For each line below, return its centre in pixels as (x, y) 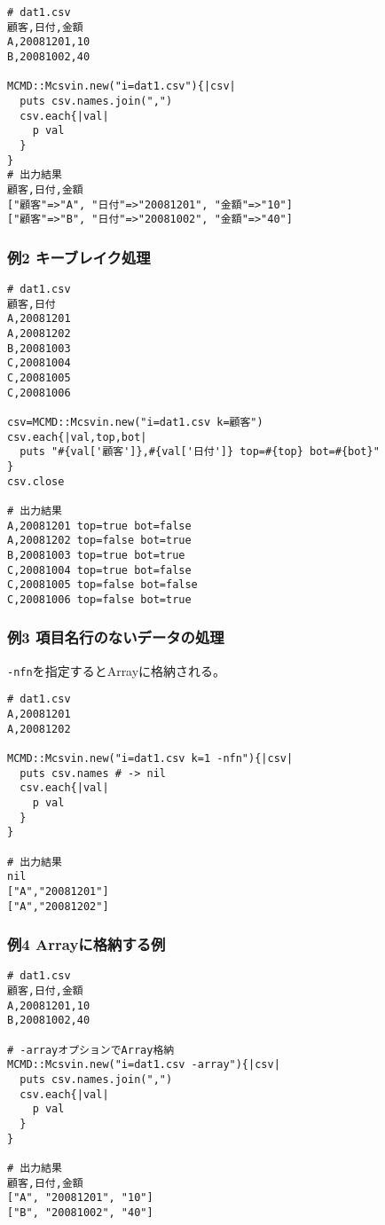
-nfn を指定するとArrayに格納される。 (117, 670)
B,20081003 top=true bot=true (96, 555)
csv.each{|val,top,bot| (77, 437)
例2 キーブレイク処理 (79, 257)
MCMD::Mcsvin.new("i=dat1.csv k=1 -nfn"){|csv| (150, 758)
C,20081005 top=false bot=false (102, 585)
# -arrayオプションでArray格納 (91, 1050)
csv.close (36, 481)
